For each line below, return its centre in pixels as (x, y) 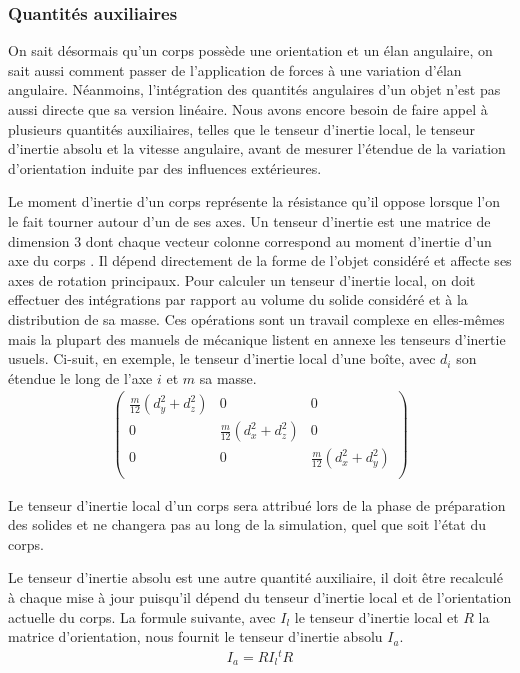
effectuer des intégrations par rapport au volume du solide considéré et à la (238, 299)
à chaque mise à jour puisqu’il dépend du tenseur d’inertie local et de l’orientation (260, 596)
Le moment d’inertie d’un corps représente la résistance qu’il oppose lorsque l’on (254, 201)
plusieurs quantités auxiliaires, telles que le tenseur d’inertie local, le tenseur (242, 128)
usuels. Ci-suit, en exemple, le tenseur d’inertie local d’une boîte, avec (222, 358)
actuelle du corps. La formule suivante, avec (142, 616)
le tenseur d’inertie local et (376, 616)
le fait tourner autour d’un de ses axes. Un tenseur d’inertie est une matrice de (249, 220)
